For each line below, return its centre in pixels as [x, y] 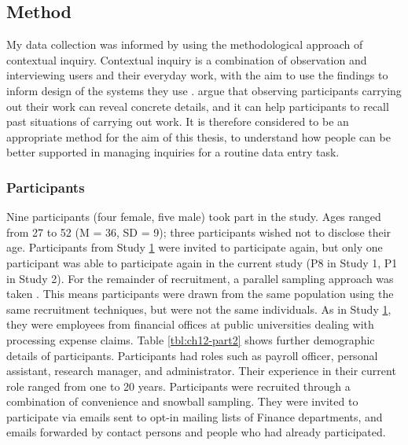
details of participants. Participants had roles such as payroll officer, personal [192, 355]
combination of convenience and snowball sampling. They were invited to [182, 401]
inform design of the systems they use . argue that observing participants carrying [204, 90]
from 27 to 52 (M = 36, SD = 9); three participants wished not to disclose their [199, 232]
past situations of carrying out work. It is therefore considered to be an [178, 121]
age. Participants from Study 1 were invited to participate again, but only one [195, 247]
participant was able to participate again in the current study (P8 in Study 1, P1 [202, 262]
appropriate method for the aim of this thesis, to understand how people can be [198, 136]
